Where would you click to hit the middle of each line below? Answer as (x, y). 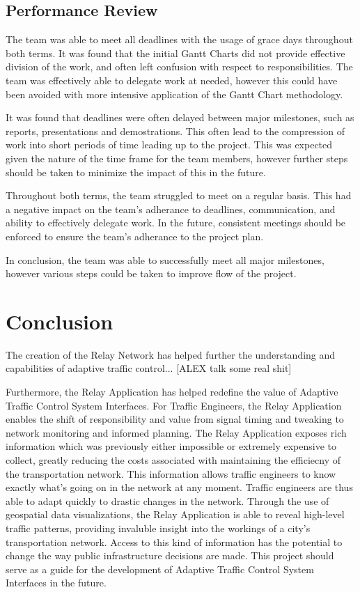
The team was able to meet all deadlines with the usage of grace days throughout (179, 39)
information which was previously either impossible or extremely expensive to (171, 446)
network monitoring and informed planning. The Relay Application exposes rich (176, 432)
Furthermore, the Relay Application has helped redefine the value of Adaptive (172, 392)
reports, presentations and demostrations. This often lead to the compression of (175, 131)
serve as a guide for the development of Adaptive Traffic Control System (160, 569)
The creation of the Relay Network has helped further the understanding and (171, 354)
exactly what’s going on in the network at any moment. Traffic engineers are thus (179, 487)
